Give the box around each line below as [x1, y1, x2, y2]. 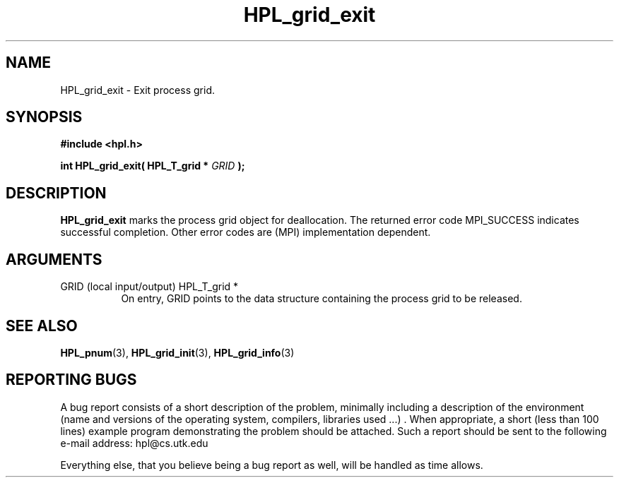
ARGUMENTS [6, 250, 102, 268]
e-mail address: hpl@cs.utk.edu [60, 436, 208, 449]
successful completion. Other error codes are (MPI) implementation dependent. [60, 226, 431, 239]
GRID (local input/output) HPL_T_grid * [60, 280, 239, 293]
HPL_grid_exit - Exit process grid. [60, 83, 215, 96]
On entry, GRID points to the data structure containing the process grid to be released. [121, 292, 522, 305]
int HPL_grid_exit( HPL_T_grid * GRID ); [60, 160, 245, 172]
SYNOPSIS [6, 108, 83, 126]
